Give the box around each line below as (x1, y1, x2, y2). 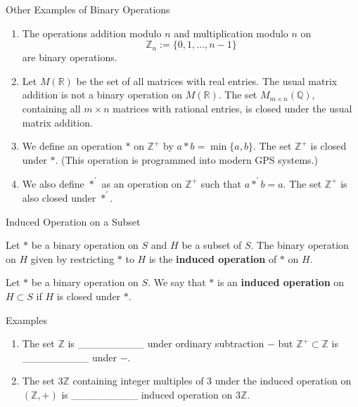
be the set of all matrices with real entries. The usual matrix (76, 73, 338, 88)
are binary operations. (22, 50, 117, 65)
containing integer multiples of (72, 373, 204, 388)
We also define (22, 176, 84, 190)
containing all (22, 101, 81, 115)
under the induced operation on (215, 373, 352, 388)
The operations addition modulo (22, 25, 162, 40)
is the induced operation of (148, 251, 277, 266)
